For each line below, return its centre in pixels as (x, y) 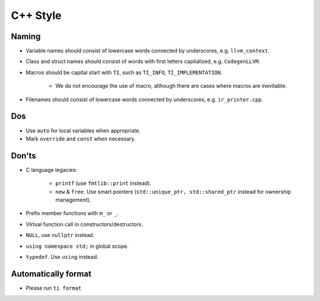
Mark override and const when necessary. (81, 139)
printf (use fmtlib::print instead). (103, 183)
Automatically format (51, 273)
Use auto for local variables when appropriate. (83, 130)
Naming (26, 36)
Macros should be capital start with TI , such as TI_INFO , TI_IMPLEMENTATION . (124, 72)
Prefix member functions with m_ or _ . (72, 213)
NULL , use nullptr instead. (60, 235)
